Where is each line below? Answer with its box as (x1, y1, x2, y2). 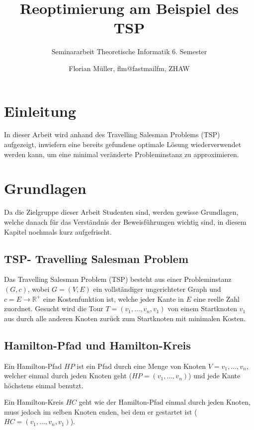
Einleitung (4, 100, 77, 121)
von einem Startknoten (168, 303, 237, 314)
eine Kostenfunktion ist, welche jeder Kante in (43, 293, 184, 304)
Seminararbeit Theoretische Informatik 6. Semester (51, 46, 207, 57)
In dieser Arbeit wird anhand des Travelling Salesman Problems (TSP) (4, 129, 220, 140)
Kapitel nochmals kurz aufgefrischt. (4, 226, 112, 237)
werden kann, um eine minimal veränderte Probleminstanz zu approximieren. (4, 149, 239, 159)
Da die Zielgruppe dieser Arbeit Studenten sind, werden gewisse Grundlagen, (4, 207, 239, 217)
